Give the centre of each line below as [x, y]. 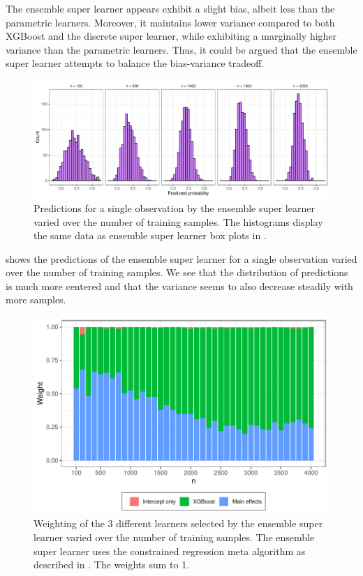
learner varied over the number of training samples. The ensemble [174, 537]
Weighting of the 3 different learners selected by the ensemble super [178, 523]
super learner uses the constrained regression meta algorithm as [170, 551]
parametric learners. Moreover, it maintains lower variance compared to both [170, 22]
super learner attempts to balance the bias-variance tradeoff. [135, 63]
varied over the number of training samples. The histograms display [178, 221]
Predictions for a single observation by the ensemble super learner [174, 207]
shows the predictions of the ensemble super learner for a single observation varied [181, 258]
